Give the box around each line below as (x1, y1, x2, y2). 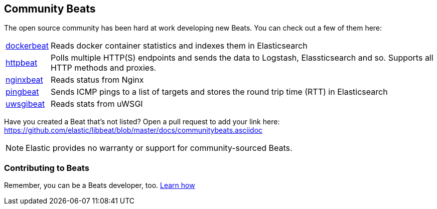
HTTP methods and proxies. (51, 63, 157, 73)
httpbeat (6, 58, 38, 68)
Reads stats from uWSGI (51, 99, 143, 109)
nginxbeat (6, 75, 43, 85)
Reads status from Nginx (51, 75, 144, 85)
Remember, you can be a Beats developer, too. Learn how (4, 181, 195, 190)
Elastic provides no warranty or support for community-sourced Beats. (26, 143, 293, 153)
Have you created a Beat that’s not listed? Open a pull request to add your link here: (4, 117, 280, 126)
